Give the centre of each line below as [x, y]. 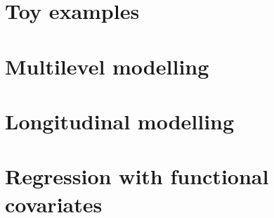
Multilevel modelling [107, 66]
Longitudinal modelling [120, 121]
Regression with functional [137, 176]
